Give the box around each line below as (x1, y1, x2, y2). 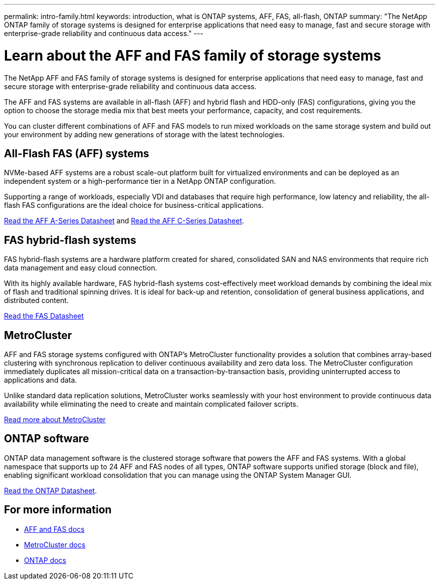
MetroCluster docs (24, 540, 86, 549)
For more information (4, 503, 112, 516)
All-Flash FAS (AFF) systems (4, 147, 149, 160)
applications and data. (4, 376, 77, 385)
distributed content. (4, 296, 69, 305)
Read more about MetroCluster (4, 415, 106, 424)
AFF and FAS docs (24, 524, 85, 533)
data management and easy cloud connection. (4, 263, 157, 272)
